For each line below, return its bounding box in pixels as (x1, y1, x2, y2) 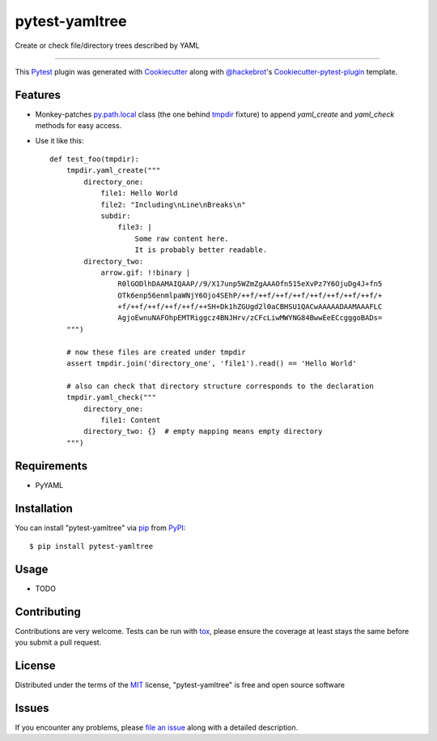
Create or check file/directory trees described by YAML (15, 41, 200, 50)
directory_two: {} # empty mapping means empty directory (83, 426, 323, 436)
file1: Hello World (100, 189, 178, 198)
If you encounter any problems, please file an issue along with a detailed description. (15, 722, 299, 732)
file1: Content (100, 416, 161, 425)
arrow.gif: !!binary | (100, 268, 191, 277)
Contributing (15, 605, 81, 619)
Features (15, 88, 61, 101)
